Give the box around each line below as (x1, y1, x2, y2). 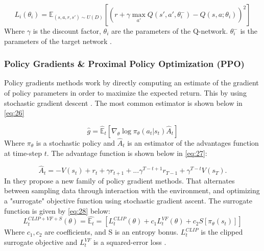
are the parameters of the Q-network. (111, 26, 228, 36)
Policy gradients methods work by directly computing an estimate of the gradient (4, 77, 259, 88)
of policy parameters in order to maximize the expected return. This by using (4, 87, 247, 98)
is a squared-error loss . (93, 237, 166, 247)
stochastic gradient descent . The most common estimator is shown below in (4, 97, 243, 108)
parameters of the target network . (4, 35, 112, 46)
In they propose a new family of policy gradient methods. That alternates (4, 175, 235, 186)
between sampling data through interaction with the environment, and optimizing (4, 185, 260, 196)
